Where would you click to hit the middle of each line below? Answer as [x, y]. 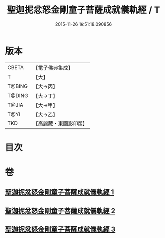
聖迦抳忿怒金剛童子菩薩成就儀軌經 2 [60, 210]
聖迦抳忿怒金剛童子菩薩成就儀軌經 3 [60, 229]
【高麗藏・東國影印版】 [60, 123]
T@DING [18, 95]
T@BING [18, 86]
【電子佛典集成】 [53, 68]
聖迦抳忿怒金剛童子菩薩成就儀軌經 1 [60, 192]
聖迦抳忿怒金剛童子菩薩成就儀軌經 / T [83, 10]
